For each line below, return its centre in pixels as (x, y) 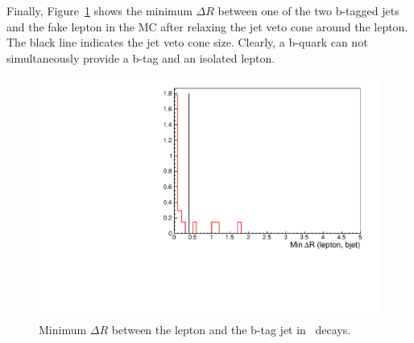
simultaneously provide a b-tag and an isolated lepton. (141, 57)
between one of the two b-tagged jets (308, 10)
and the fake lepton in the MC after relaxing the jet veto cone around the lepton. (207, 26)
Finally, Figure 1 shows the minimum (99, 10)
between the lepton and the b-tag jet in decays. (231, 329)
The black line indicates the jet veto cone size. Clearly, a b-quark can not (187, 42)
